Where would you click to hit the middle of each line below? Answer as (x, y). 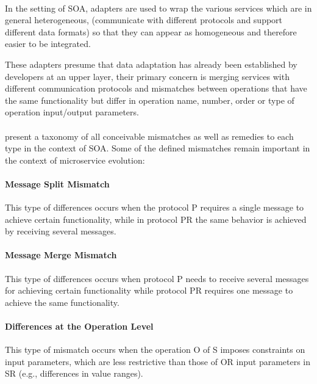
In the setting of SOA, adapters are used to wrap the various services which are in (158, 8)
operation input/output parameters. (72, 112)
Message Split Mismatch (57, 183)
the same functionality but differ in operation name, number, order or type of (150, 100)
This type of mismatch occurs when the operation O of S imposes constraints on (155, 350)
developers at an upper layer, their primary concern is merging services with (147, 76)
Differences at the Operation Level (79, 326)
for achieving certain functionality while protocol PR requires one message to (149, 290)
